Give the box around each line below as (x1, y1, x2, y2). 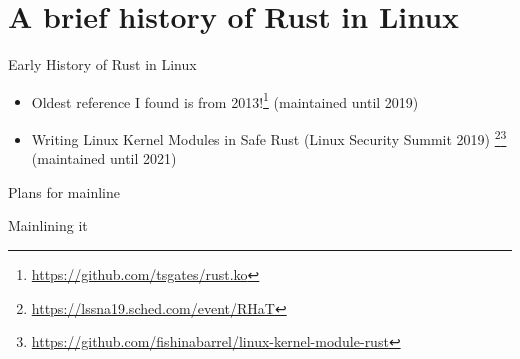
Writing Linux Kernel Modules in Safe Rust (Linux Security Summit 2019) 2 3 (31, 125, 507, 149)
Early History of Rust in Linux (8, 54, 197, 75)
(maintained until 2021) (31, 148, 177, 169)
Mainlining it (8, 215, 88, 236)
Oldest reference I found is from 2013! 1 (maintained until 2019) (31, 88, 419, 112)
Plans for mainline (8, 181, 120, 202)
